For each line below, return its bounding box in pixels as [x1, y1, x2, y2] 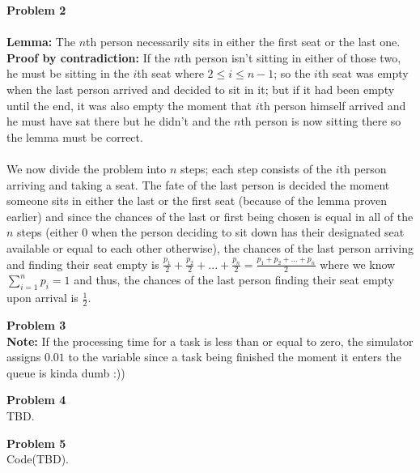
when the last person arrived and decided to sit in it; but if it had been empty [6, 80, 395, 97]
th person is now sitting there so [240, 113, 401, 130]
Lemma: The [6, 33, 75, 50]
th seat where [137, 65, 204, 82]
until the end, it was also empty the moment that [6, 96, 252, 113]
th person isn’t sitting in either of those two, [180, 49, 401, 66]
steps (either [17, 224, 78, 241]
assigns [6, 348, 41, 365]
